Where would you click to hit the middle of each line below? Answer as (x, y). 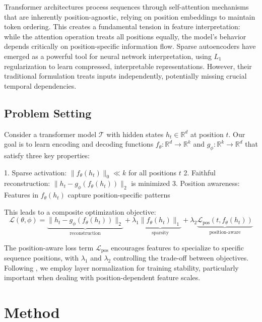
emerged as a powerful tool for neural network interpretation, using (108, 56)
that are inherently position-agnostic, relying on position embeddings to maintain (130, 16)
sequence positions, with (42, 257)
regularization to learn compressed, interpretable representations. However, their (128, 66)
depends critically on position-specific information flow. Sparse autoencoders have (130, 46)
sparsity (160, 233)
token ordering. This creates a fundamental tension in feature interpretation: (122, 26)
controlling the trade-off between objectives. (181, 257)
